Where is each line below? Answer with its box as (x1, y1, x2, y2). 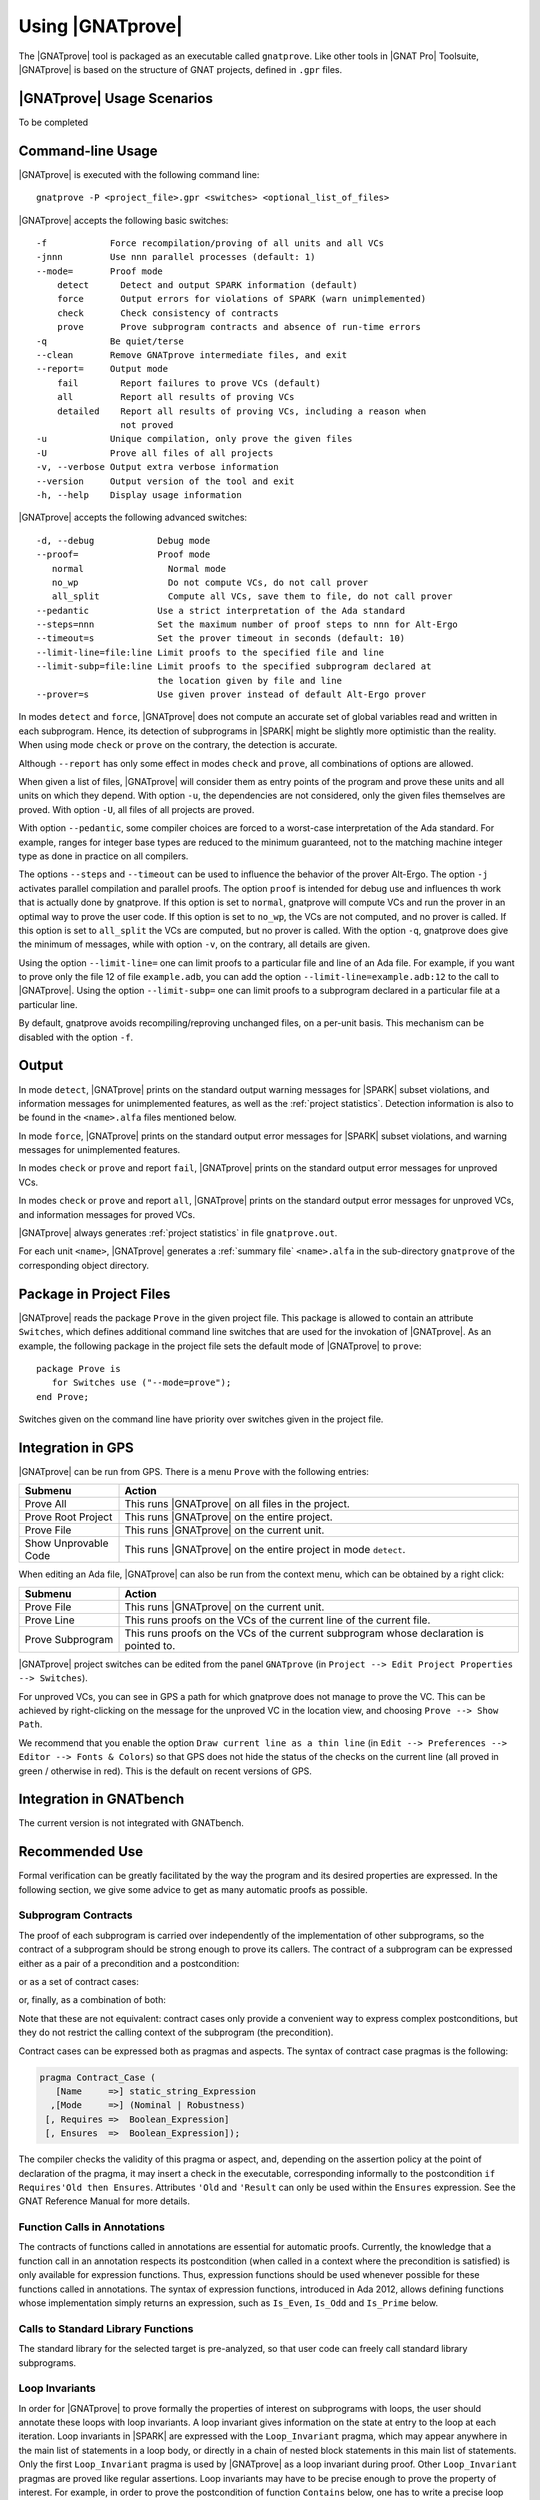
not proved (120, 420, 174, 430)
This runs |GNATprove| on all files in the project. (124, 1497, 350, 1511)
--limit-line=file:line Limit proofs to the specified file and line (36, 646, 385, 658)
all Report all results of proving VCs (56, 391, 295, 403)
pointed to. (124, 1638, 176, 1652)
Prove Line (24, 1613, 75, 1627)
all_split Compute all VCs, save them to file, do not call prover (51, 591, 453, 602)
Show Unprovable (24, 1536, 109, 1550)
